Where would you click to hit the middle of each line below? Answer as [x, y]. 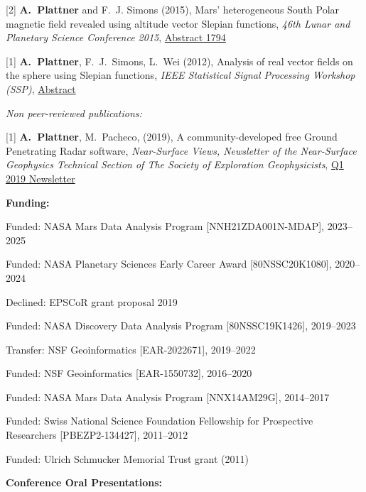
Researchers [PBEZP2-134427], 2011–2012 [97, 435]
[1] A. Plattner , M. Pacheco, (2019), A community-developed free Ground [172, 137]
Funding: [28, 202]
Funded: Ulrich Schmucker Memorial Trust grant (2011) [127, 458]
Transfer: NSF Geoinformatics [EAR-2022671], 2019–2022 [131, 349]
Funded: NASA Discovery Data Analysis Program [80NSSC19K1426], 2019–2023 [181, 326]
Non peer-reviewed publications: [74, 113]
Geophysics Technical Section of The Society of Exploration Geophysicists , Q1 [175, 164]
